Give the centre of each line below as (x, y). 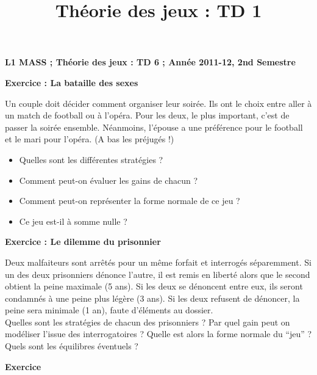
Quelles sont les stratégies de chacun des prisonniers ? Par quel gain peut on (148, 322)
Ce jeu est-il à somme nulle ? (73, 221)
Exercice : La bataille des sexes (72, 82)
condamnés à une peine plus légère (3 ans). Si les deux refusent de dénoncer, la (152, 298)
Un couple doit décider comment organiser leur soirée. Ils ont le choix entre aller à (158, 103)
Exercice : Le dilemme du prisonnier (83, 242)
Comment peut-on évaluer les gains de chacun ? (109, 180)
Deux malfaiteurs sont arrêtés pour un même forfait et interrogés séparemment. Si (158, 262)
